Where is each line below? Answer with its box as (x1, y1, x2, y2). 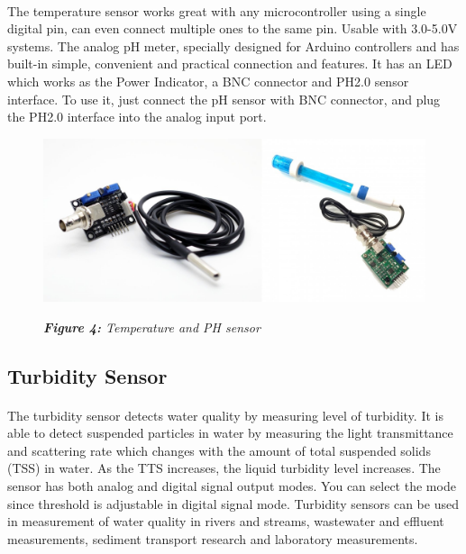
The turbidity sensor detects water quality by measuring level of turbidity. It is (7, 405, 443, 424)
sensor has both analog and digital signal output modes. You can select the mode (7, 477, 456, 495)
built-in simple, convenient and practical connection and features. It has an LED (7, 54, 452, 73)
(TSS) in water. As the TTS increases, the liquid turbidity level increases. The (7, 459, 441, 477)
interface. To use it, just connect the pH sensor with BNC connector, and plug (7, 89, 441, 108)
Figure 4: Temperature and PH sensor (43, 317, 260, 336)
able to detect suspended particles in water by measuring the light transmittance (7, 423, 453, 442)
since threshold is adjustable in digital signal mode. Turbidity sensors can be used (7, 494, 459, 513)
